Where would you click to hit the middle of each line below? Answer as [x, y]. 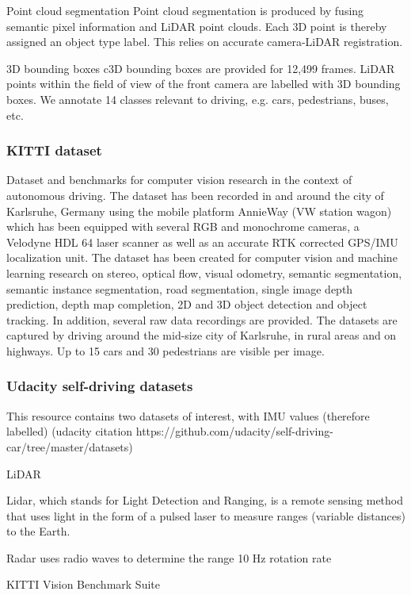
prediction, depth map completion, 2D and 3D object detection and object [187, 304]
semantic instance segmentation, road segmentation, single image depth [180, 288]
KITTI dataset [54, 150]
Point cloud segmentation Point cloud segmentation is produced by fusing [185, 10]
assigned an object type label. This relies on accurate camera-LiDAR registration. [205, 42]
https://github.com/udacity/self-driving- [234, 431]
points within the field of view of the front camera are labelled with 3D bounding [204, 84]
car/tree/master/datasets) [70, 446]
